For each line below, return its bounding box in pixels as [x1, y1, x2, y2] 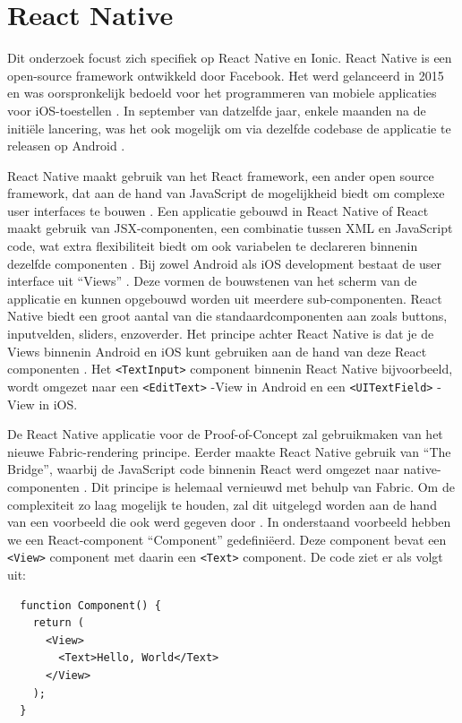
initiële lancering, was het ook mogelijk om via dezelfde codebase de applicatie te [7, 118, 451, 137]
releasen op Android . [7, 136, 125, 155]
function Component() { [20, 598, 161, 612]
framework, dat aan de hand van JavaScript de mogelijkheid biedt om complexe [7, 184, 445, 202]
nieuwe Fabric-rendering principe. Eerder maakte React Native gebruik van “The [7, 442, 451, 460]
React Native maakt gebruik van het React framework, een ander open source [7, 166, 434, 185]
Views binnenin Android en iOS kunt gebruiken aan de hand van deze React [7, 341, 427, 360]
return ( [32, 616, 84, 630]
